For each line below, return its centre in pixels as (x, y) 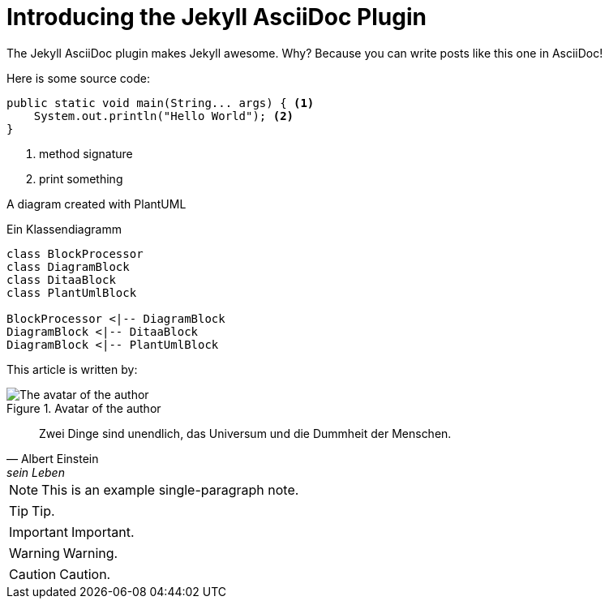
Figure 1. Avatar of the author (84, 408)
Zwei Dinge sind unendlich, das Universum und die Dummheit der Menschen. (245, 433)
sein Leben (36, 472)
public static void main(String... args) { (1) (161, 103)
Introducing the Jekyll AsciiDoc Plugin (217, 17)
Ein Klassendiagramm (64, 229)
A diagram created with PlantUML (96, 204)
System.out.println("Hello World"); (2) (164, 116)
